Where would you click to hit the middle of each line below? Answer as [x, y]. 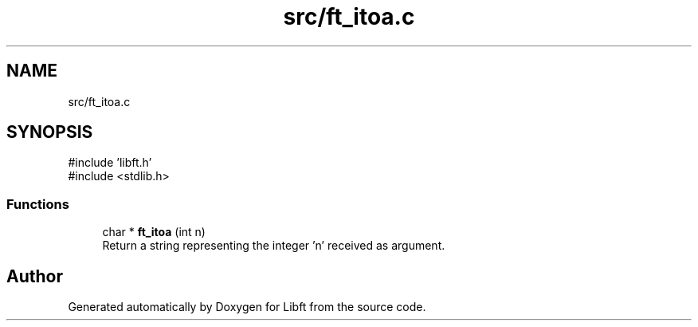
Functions [38, 204]
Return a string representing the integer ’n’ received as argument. [274, 246]
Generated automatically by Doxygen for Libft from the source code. [247, 307]
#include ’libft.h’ [110, 163]
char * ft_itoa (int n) [154, 232]
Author [35, 276]
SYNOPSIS [50, 132]
